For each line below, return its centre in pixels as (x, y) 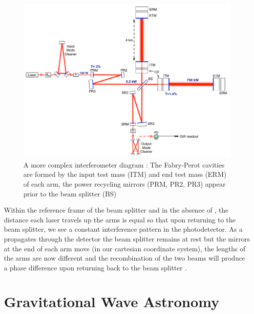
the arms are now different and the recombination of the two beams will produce (125, 258)
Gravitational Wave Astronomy (112, 301)
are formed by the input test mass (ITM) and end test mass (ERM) (125, 174)
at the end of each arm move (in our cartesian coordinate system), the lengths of (125, 248)
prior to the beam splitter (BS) (70, 193)
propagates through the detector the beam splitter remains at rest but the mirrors (127, 239)
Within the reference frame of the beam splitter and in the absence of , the (116, 210)
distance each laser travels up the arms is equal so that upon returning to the (120, 219)
